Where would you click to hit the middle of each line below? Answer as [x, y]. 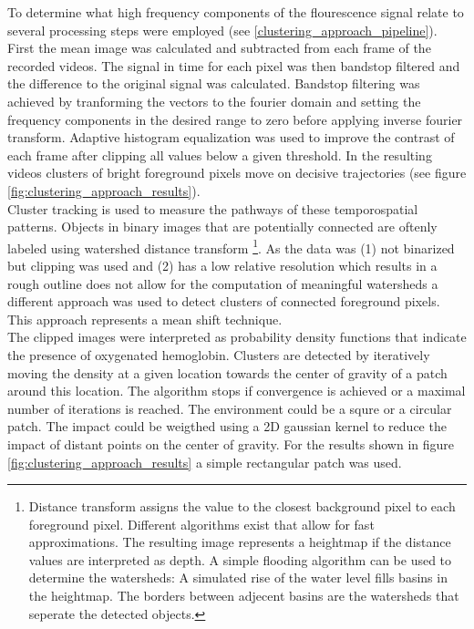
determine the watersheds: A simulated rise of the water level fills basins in [238, 577]
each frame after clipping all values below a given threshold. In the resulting [220, 155]
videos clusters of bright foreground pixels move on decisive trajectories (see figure [237, 173]
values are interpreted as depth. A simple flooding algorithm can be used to [240, 559]
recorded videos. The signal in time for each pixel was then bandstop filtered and [234, 65]
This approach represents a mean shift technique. [145, 319]
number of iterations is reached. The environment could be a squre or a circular [230, 408]
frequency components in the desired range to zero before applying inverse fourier [235, 119]
